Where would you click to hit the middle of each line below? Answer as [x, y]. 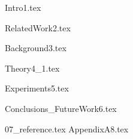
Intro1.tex [23, 7]
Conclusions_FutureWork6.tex [61, 108]
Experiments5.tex [37, 88]
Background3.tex [36, 48]
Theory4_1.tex [32, 68]
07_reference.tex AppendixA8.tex [67, 128]
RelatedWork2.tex [38, 27]
